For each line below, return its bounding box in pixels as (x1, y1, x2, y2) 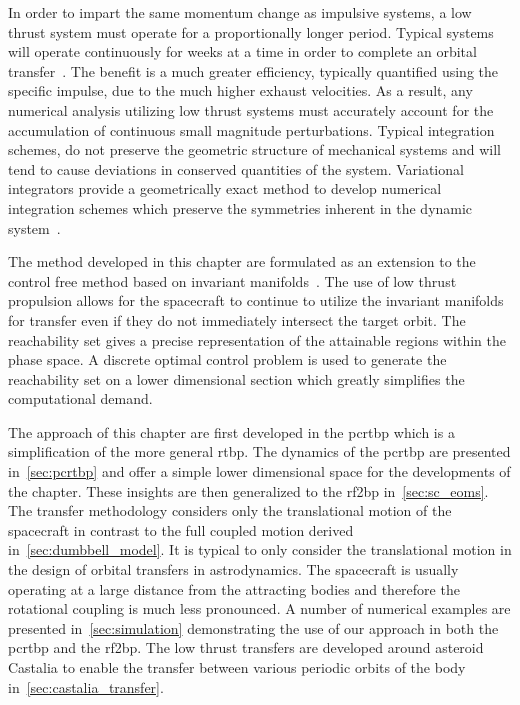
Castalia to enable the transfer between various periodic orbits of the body (8, 657, 466, 677)
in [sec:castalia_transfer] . (8, 676, 164, 697)
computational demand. (8, 388, 153, 409)
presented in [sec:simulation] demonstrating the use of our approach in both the (8, 617, 499, 638)
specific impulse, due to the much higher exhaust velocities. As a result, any (8, 80, 473, 101)
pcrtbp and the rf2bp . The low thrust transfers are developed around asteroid (8, 637, 484, 658)
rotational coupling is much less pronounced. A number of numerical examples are (8, 598, 511, 619)
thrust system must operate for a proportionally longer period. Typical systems (8, 21, 494, 42)
